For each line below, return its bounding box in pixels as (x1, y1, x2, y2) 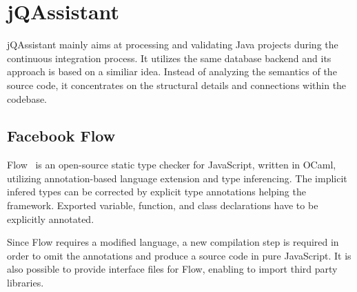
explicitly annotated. (7, 211, 94, 226)
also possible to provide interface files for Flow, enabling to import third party (7, 262, 338, 276)
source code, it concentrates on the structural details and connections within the (7, 77, 347, 92)
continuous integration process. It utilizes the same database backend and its (7, 50, 331, 65)
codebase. (7, 91, 48, 106)
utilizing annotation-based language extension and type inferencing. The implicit (7, 171, 347, 185)
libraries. (7, 275, 44, 290)
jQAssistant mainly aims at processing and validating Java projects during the (7, 37, 338, 52)
